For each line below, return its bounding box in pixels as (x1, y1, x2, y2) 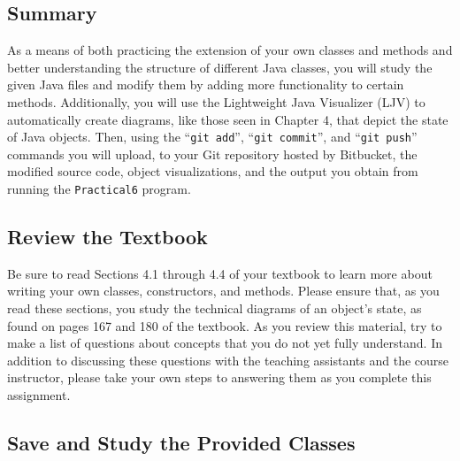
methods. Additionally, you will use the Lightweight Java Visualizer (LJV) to (7, 92, 425, 111)
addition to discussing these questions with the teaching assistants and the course (7, 350, 449, 369)
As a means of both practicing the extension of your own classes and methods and (7, 41, 453, 59)
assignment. (7, 386, 71, 404)
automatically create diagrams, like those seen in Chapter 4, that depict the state (7, 110, 448, 128)
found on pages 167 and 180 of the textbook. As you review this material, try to (7, 316, 442, 334)
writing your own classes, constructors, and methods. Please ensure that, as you (7, 281, 440, 300)
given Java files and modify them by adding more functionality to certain (7, 75, 404, 94)
